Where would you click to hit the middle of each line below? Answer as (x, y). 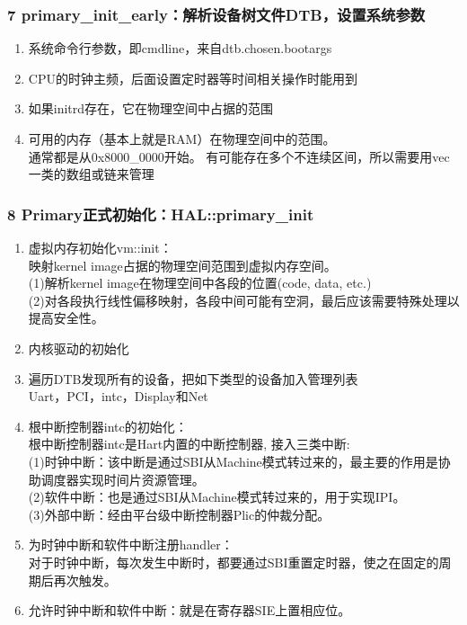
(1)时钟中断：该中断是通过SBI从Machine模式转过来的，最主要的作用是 (233, 461)
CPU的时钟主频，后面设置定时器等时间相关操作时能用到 (193, 78)
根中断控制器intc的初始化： (108, 426)
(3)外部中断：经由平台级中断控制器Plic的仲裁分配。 (179, 514)
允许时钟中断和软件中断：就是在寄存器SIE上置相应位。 (189, 610)
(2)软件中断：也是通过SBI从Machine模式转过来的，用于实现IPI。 (217, 497)
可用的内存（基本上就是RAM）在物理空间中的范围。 (182, 138)
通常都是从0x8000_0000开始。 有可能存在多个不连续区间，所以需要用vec (239, 156)
